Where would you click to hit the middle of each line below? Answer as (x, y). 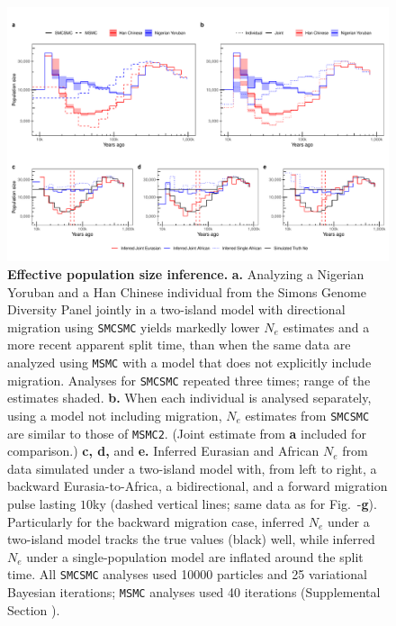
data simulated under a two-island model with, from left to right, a (192, 468)
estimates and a (326, 327)
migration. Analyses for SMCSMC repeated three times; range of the (189, 380)
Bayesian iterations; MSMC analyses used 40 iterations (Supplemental (194, 592)
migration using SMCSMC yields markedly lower (134, 327)
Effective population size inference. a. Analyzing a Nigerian (186, 273)
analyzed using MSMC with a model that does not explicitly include (189, 363)
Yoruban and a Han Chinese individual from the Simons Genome (187, 291)
